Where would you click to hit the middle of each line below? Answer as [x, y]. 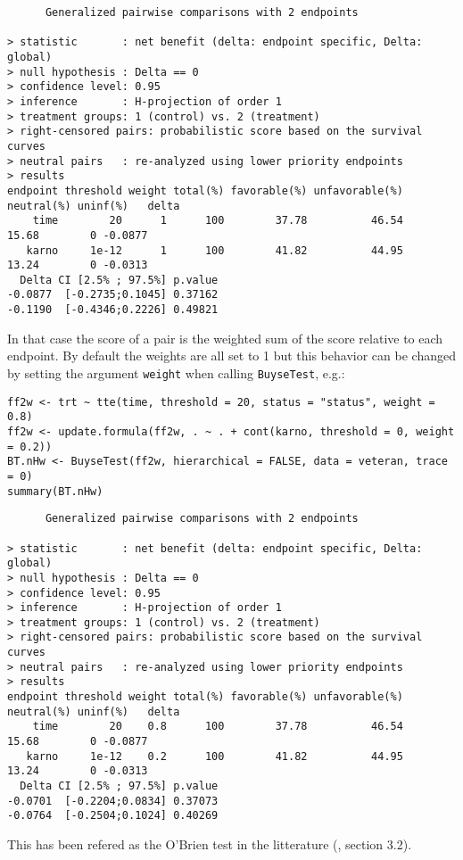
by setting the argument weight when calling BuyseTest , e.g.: [176, 372]
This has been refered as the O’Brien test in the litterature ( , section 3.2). [210, 844]
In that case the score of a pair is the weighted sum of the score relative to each [225, 338]
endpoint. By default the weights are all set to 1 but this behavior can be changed [231, 356]
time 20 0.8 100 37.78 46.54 [218, 727]
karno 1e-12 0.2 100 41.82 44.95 [215, 756]
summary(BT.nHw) [55, 491]
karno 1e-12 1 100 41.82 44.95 [215, 250]
